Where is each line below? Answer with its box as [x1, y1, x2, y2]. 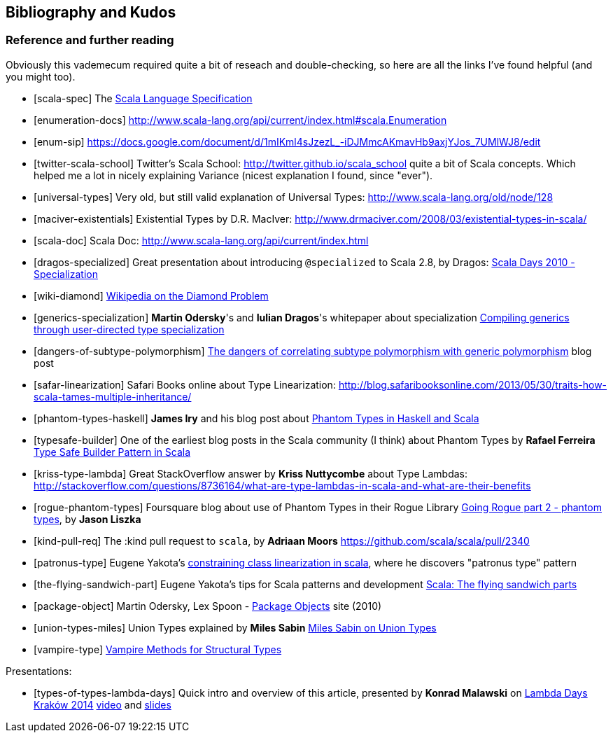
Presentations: [6, 664, 72, 677]
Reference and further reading [6, 33, 174, 48]
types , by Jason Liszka [34, 513, 141, 525]
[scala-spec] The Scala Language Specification [34, 92, 253, 104]
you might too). [6, 70, 76, 83]
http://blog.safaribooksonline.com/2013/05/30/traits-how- [338, 378, 607, 391]
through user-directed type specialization [34, 323, 225, 335]
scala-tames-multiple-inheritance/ [34, 390, 192, 403]
